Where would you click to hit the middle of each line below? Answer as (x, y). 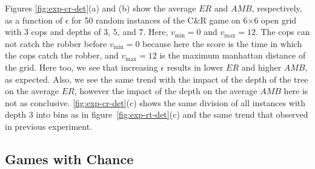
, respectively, (277, 8)
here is (296, 91)
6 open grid (275, 20)
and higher (261, 67)
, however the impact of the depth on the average (166, 91)
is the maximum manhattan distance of (233, 55)
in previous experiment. (49, 126)
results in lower (195, 67)
